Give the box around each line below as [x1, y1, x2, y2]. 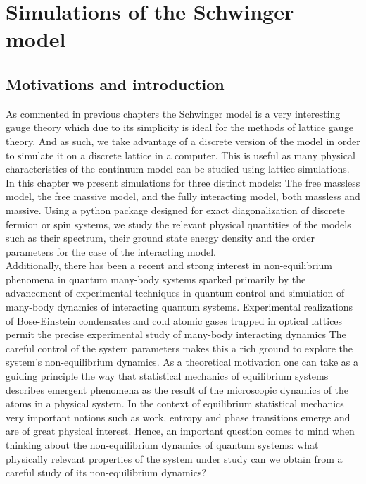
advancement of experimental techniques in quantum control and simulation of [6, 285, 345, 300]
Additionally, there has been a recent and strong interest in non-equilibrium [6, 258, 333, 273]
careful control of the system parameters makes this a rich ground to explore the [6, 340, 353, 355]
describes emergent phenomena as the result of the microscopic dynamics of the [6, 382, 349, 397]
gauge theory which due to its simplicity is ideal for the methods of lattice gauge [6, 120, 353, 135]
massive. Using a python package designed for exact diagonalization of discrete [6, 202, 345, 217]
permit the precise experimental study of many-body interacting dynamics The [6, 327, 346, 342]
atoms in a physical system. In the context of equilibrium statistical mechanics [6, 396, 344, 411]
